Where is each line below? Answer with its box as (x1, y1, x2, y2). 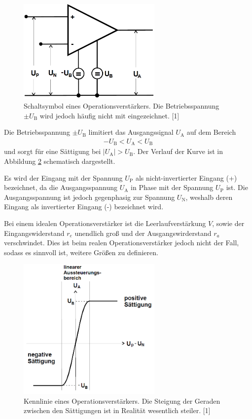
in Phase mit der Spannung (131, 182, 214, 192)
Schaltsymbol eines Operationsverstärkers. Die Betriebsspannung (24, 101, 219, 111)
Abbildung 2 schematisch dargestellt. (4, 156, 115, 166)
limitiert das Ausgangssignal (88, 127, 174, 137)
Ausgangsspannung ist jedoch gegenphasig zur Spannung (4, 191, 175, 202)
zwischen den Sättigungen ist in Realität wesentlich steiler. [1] (24, 405, 211, 416)
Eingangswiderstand (4, 228, 65, 238)
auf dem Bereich (186, 127, 236, 137)
